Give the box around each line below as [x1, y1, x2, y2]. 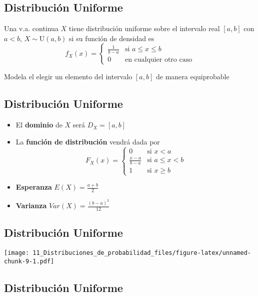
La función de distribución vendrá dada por [15, 136, 160, 146]
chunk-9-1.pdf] [4, 257, 54, 265]
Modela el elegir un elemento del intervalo [4, 71, 132, 82]
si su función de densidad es [69, 33, 154, 43]
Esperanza [15, 182, 52, 192]
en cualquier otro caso [124, 56, 192, 64]
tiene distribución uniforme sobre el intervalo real [68, 23, 220, 34]
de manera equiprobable [155, 71, 229, 82]
